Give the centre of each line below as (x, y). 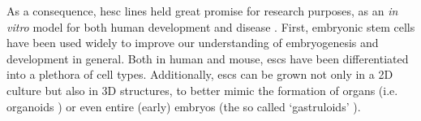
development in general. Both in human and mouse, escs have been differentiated (208, 58)
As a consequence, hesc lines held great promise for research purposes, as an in (202, 11)
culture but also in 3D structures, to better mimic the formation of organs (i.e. (202, 90)
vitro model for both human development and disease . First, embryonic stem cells (211, 26)
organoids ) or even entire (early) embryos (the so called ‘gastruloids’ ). (184, 106)
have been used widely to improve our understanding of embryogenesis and (193, 43)
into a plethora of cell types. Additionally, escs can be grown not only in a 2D (200, 74)
